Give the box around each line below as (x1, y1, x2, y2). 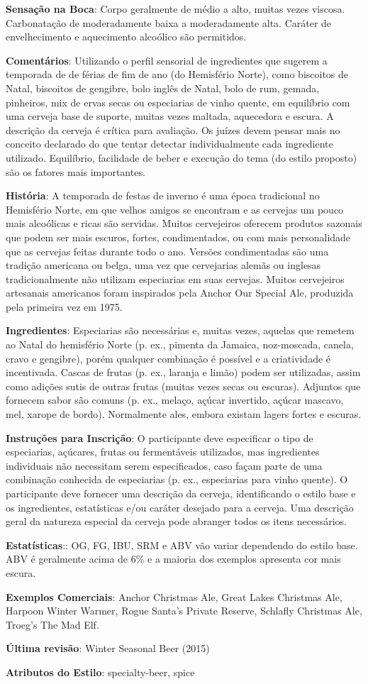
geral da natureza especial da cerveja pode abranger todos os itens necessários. (6, 514, 347, 529)
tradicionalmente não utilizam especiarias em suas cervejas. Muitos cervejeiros (6, 271, 345, 286)
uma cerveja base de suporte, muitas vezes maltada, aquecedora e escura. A (6, 109, 334, 123)
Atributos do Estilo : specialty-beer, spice (6, 664, 195, 679)
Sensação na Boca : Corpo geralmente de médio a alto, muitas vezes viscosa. (6, 1, 345, 16)
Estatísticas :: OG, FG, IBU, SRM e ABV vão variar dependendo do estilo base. (6, 537, 358, 552)
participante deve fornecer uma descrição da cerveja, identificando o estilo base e (6, 486, 356, 500)
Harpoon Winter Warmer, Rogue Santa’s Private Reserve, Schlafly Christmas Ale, (6, 603, 362, 618)
